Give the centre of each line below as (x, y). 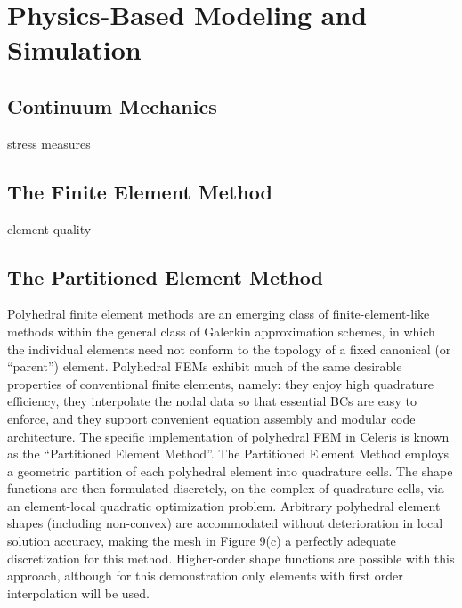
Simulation (74, 49)
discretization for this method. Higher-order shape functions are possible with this (231, 558)
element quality (49, 228)
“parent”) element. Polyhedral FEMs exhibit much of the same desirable (205, 366)
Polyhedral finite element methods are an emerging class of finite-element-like (219, 314)
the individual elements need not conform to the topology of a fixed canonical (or (229, 349)
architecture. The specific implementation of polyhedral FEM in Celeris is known (228, 436)
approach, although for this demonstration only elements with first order (205, 576)
